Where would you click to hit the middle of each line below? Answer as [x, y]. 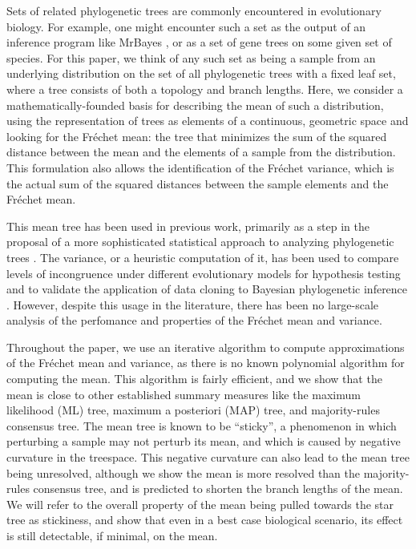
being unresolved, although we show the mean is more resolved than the [184, 472]
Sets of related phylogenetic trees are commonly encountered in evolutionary [194, 10]
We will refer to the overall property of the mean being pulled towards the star [200, 504]
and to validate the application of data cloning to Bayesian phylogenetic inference [207, 289]
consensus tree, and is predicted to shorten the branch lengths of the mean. [218, 488]
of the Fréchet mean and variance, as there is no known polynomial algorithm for [206, 363]
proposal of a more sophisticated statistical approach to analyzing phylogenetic [200, 242]
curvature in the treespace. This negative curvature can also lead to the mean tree [208, 457]
